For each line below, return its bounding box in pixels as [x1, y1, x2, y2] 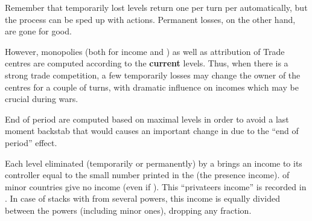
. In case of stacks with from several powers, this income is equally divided [5, 192, 280, 205]
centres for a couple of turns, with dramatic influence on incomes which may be [5, 80, 299, 93]
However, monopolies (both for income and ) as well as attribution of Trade [5, 45, 285, 57]
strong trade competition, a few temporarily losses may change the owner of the [5, 68, 301, 81]
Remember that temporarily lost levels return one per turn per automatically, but [5, 1, 308, 13]
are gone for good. [5, 25, 72, 37]
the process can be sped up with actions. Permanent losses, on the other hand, [5, 13, 296, 25]
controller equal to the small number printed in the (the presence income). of [5, 168, 290, 181]
